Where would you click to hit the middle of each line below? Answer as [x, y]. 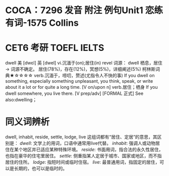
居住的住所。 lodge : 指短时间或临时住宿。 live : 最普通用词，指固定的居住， [82, 162]
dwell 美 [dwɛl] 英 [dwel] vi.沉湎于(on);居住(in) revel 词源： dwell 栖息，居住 [84, 63]
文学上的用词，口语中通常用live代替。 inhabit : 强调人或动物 [94, 143]
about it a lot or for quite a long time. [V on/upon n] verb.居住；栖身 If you [81, 87]
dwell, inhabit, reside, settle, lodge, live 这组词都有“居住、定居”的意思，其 [81, 137]
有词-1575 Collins [42, 23]
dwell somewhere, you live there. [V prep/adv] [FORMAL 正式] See [74, 93]
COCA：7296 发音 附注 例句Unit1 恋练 [84, 10]
